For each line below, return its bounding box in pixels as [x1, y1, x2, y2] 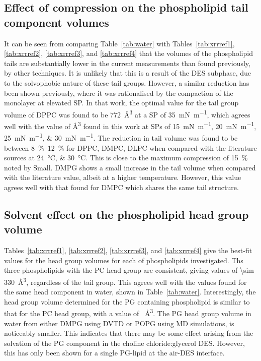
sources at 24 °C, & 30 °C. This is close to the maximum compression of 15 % [4, 152, 248, 163]
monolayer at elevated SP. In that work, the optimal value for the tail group [4, 97, 239, 108]
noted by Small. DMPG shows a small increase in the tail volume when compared [4, 162, 256, 172]
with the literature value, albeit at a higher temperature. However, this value [4, 172, 241, 183]
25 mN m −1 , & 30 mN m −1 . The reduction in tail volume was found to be [4, 131, 238, 143]
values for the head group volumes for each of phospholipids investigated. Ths [4, 255, 243, 265]
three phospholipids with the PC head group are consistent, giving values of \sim [4, 265, 254, 275]
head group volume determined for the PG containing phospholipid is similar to [4, 296, 250, 307]
